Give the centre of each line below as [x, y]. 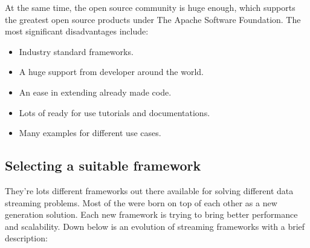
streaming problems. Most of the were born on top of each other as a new [141, 202]
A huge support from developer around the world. [111, 72]
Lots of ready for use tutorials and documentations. [115, 112]
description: [26, 238]
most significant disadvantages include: [77, 31]
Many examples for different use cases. [90, 133]
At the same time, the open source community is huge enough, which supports [150, 7]
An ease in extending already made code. [95, 92]
